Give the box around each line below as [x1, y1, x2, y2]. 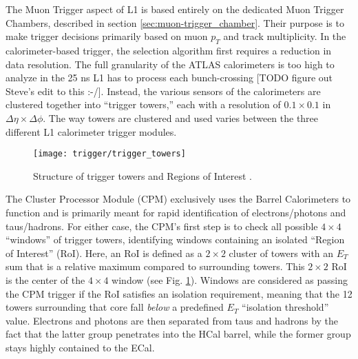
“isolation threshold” [242, 300, 329, 314]
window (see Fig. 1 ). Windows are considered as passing [112, 272, 348, 287]
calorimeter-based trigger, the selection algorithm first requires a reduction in [6, 43, 332, 57]
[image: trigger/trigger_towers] [33, 149, 186, 159]
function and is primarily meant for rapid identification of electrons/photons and [6, 205, 346, 219]
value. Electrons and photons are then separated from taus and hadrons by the [6, 313, 339, 327]
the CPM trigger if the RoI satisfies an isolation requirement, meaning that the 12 [6, 286, 352, 300]
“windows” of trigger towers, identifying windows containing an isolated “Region [6, 232, 345, 247]
